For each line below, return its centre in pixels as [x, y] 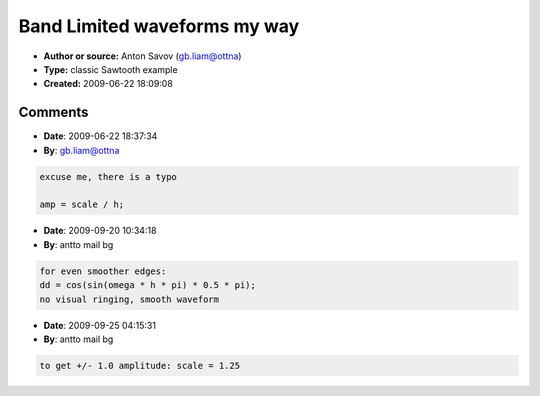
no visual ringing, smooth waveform [129, 299]
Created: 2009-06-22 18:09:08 [108, 84]
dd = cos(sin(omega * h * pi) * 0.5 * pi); [148, 285]
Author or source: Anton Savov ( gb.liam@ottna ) [142, 56]
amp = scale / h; [82, 204]
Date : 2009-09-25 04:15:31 [100, 325]
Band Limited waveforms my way [159, 26]
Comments [53, 112]
